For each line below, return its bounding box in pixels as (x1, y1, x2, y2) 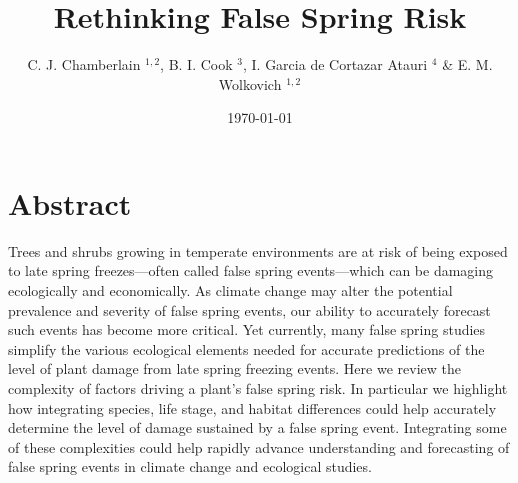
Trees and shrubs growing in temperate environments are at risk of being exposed (8, 240, 508, 261)
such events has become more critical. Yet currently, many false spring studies (8, 319, 486, 340)
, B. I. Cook (160, 54, 233, 75)
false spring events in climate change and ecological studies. (8, 456, 372, 477)
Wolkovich (218, 73, 282, 94)
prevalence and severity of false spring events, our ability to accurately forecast (8, 299, 491, 320)
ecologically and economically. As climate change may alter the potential (8, 280, 453, 301)
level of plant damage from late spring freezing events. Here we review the (8, 358, 461, 379)
